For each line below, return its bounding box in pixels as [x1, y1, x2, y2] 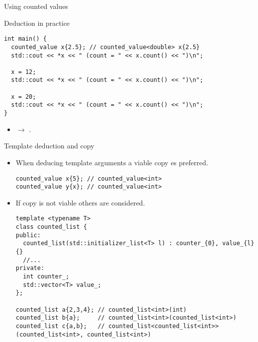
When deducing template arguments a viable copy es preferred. [15, 157, 208, 167]
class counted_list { [15, 223, 87, 231]
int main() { [4, 35, 47, 43]
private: [15, 265, 45, 272]
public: [15, 231, 41, 239]
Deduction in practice [4, 17, 70, 28]
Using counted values [4, 1, 68, 11]
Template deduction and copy [4, 140, 94, 151]
